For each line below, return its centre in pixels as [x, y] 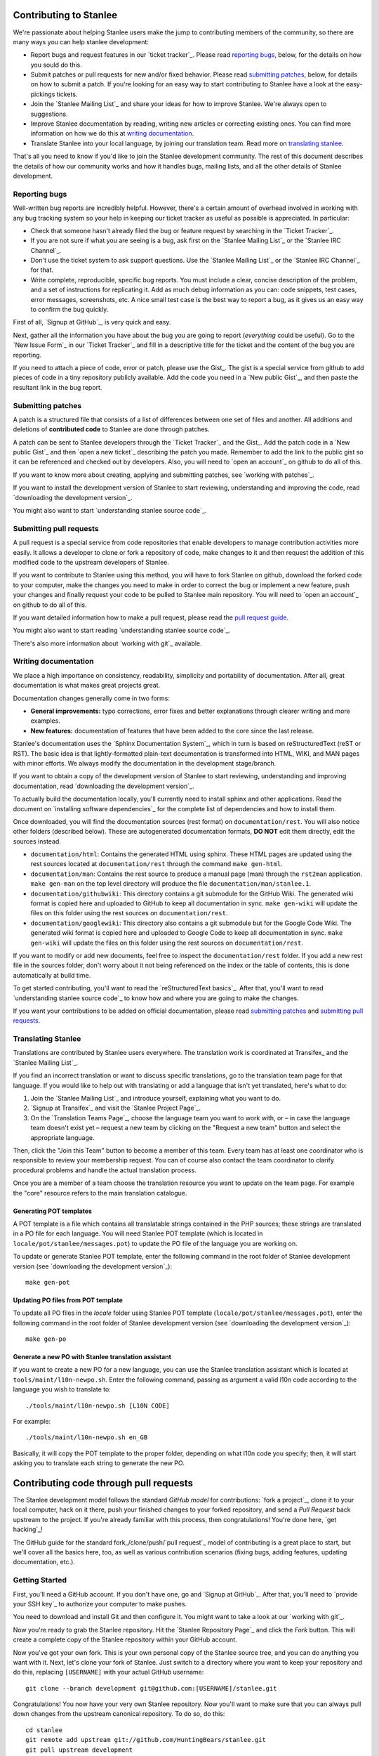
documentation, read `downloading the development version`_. [104, 786]
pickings [43, 94]
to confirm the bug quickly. [69, 310]
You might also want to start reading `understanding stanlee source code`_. [122, 630]
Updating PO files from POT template [68, 1300]
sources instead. [37, 841]
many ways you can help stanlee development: [81, 41]
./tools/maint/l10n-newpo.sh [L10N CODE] [98, 1406]
